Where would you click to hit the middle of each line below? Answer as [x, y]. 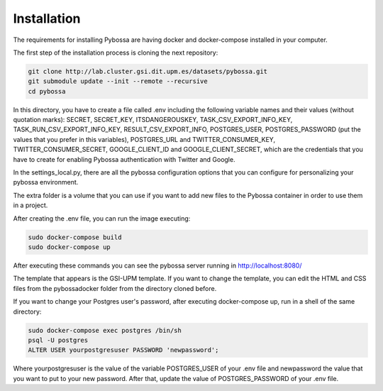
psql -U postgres [58, 340]
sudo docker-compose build [75, 237]
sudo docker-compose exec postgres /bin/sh [105, 330]
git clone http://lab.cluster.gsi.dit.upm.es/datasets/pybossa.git [148, 71]
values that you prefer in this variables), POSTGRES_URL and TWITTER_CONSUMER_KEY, [144, 139]
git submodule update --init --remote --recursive [118, 81]
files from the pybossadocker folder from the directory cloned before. [115, 288]
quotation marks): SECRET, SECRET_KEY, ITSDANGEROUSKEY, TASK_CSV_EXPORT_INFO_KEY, [153, 120]
